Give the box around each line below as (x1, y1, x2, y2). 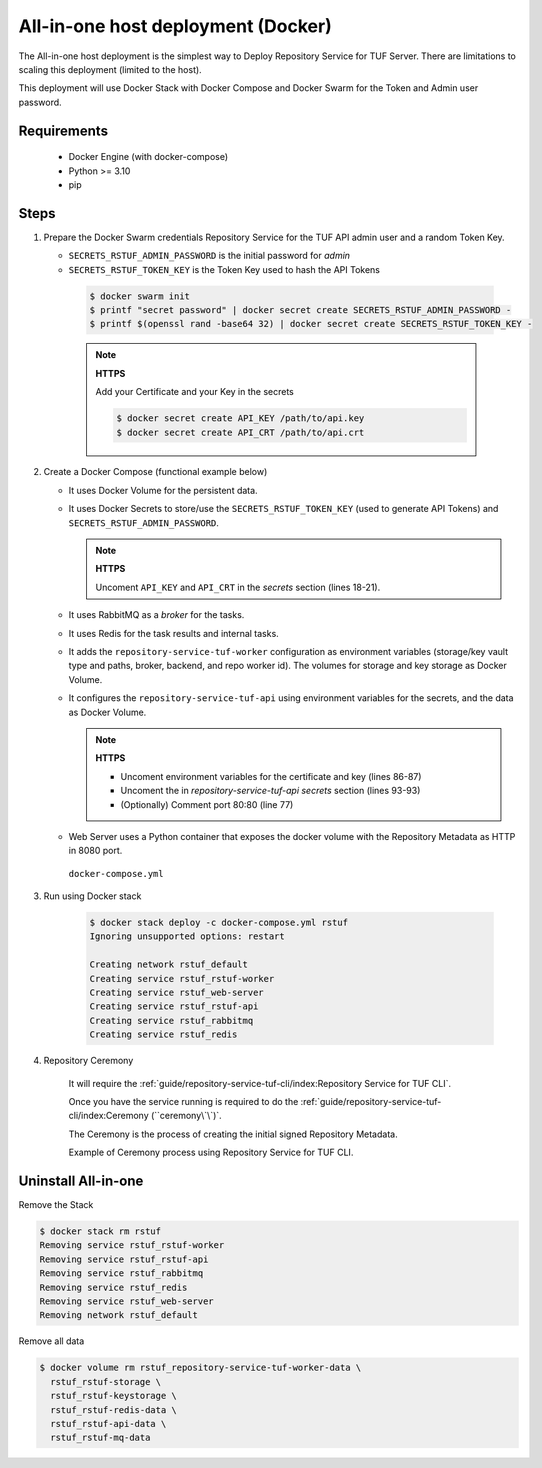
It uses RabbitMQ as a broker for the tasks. (68, 609, 245, 621)
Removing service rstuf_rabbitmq (39, 1268, 204, 1279)
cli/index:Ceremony (68, 1110, 149, 1122)
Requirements (18, 122, 109, 139)
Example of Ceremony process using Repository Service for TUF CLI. (68, 1146, 354, 1159)
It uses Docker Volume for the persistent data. (68, 484, 259, 496)
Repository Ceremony (43, 1055, 134, 1067)
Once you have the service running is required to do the (68, 1095, 299, 1107)
